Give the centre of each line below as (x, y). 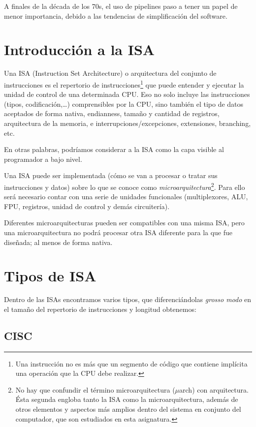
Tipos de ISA (50, 276)
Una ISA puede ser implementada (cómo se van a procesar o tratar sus (111, 175)
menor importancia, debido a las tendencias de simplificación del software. (116, 15)
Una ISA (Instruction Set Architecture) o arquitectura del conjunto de (110, 73)
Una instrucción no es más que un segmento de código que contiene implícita (131, 363)
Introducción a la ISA (80, 49)
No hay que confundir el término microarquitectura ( (95, 389)
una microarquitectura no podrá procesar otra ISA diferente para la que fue (118, 232)
